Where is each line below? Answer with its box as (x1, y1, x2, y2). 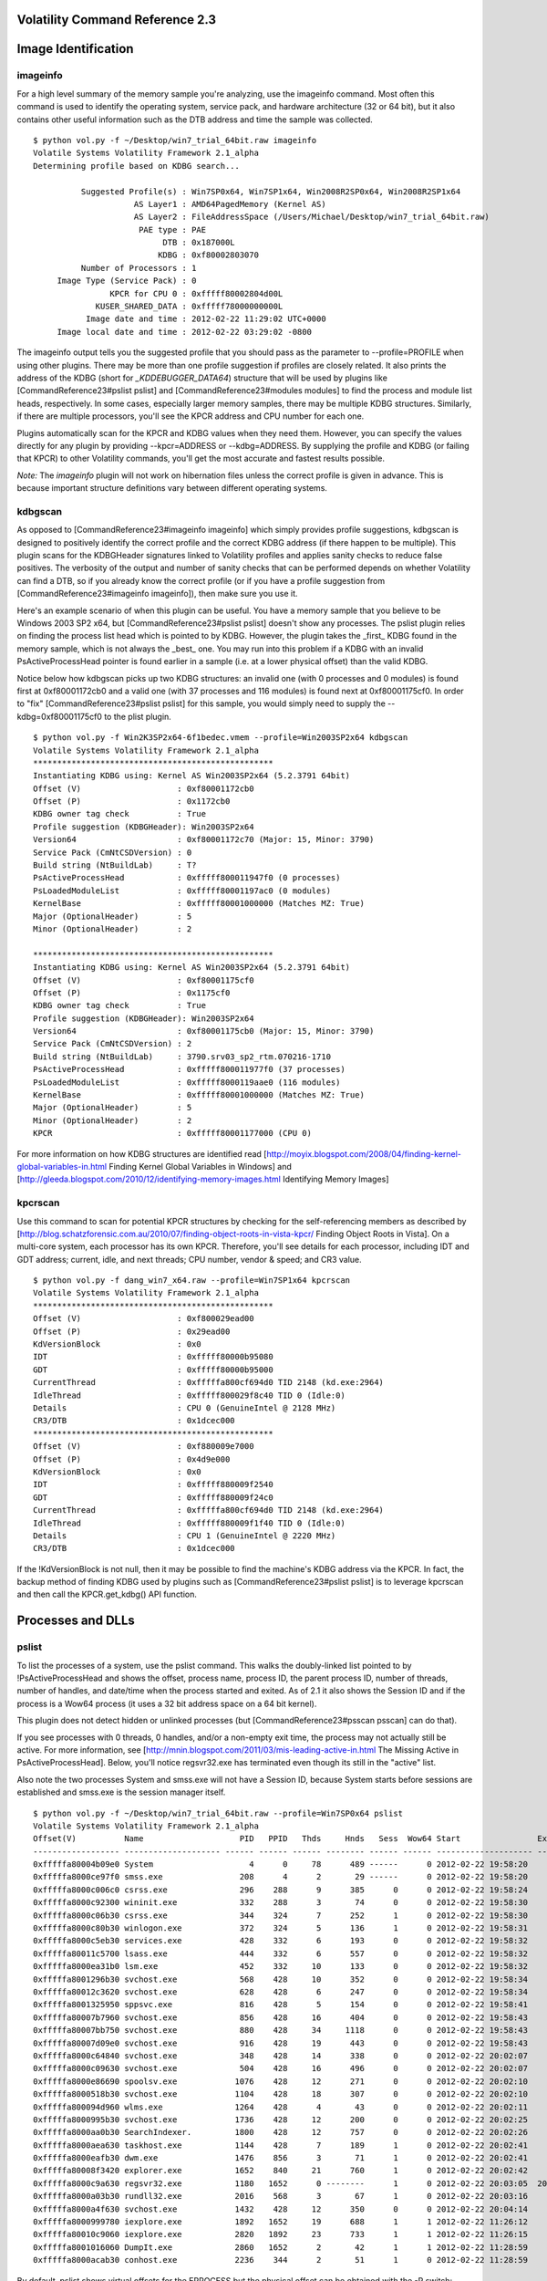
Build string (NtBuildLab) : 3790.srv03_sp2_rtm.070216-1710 (33, 1051, 332, 1062)
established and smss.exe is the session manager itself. (16, 1786, 226, 1797)
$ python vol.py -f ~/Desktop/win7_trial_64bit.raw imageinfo (33, 135, 317, 145)
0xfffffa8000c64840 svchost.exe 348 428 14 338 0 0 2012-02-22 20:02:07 (33, 2050, 529, 2061)
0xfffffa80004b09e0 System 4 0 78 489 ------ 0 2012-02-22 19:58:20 (33, 1859, 529, 1870)
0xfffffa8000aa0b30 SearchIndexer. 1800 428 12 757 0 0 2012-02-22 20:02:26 (33, 2127, 529, 2138)
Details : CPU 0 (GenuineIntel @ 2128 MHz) (33, 1403, 336, 1413)
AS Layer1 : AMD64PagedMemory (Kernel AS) (133, 199, 327, 209)
